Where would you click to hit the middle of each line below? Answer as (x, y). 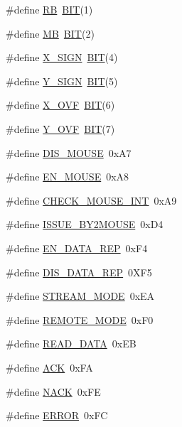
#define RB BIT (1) (49, 9)
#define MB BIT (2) (50, 33)
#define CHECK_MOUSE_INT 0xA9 (91, 200)
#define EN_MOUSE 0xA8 (68, 177)
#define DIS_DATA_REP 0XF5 (79, 272)
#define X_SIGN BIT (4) (62, 57)
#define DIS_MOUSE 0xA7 (69, 152)
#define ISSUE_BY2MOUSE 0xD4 (85, 224)
